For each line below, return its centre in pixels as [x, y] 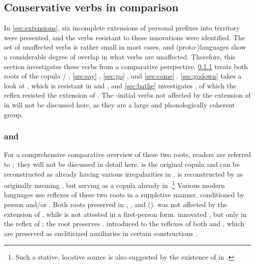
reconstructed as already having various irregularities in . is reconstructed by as [124, 173]
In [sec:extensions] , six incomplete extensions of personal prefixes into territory [122, 28]
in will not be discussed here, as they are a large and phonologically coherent [120, 104]
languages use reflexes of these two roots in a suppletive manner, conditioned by [124, 195]
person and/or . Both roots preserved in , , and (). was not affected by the [116, 204]
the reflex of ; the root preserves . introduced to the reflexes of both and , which [124, 224]
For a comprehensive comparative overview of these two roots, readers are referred [127, 154]
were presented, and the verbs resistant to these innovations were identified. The [125, 37]
